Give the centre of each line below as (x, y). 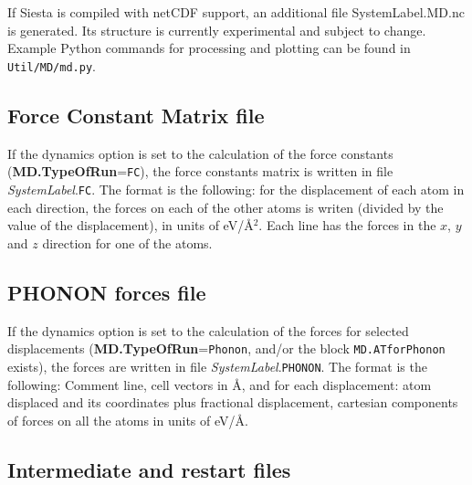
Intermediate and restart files (149, 469)
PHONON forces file (107, 292)
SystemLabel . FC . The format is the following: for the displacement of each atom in (236, 189)
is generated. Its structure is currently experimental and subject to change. (217, 30)
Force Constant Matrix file (136, 115)
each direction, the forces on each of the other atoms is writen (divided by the (226, 207)
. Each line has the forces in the (347, 225)
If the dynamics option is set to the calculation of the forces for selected (208, 330)
